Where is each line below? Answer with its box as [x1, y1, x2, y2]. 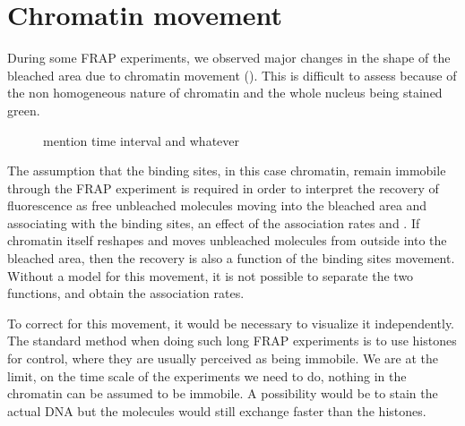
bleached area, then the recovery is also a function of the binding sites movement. [7, 249, 455, 268]
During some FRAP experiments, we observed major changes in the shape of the [7, 48, 451, 67]
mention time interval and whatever [43, 131, 240, 149]
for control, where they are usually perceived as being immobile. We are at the [7, 349, 439, 368]
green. [7, 100, 40, 119]
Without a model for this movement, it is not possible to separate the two [7, 266, 414, 285]
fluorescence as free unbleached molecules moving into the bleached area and [7, 196, 427, 215]
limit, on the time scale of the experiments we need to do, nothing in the [7, 366, 407, 385]
